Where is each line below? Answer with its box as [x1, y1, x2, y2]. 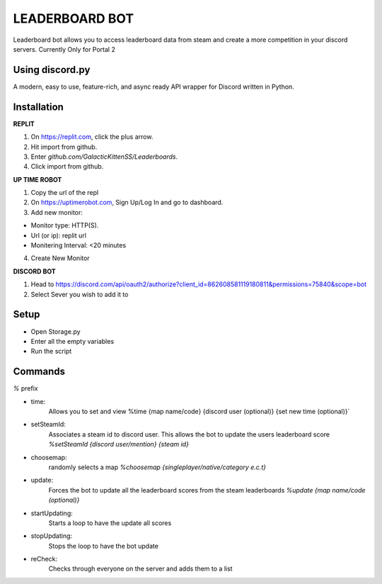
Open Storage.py [30, 327, 81, 336]
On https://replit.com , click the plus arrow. [30, 133, 154, 141]
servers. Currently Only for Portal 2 [13, 45, 116, 53]
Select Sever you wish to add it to [30, 290, 129, 298]
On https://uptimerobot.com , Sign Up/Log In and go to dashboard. [30, 198, 224, 207]
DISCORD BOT [13, 266, 56, 276]
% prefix [13, 384, 38, 393]
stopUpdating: [30, 532, 73, 540]
